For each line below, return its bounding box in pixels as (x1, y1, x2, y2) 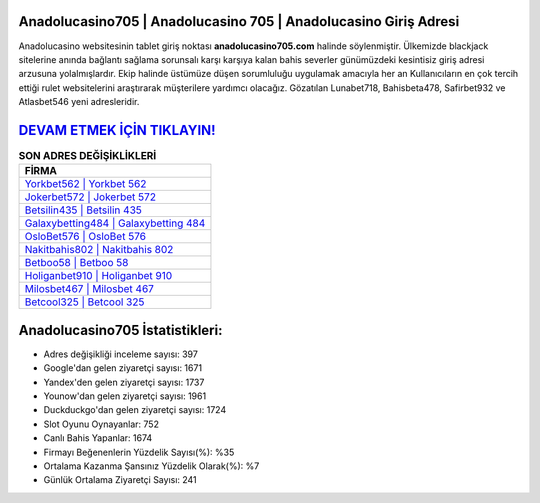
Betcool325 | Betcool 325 (24, 295, 145, 309)
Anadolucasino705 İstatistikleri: (18, 321, 223, 339)
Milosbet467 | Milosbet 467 (24, 282, 155, 296)
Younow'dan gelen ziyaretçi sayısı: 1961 (43, 390, 207, 402)
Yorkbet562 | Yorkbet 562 (24, 177, 147, 191)
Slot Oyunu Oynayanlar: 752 (43, 418, 160, 430)
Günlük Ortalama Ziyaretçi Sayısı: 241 (43, 474, 197, 486)
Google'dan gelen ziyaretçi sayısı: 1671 (43, 362, 203, 374)
